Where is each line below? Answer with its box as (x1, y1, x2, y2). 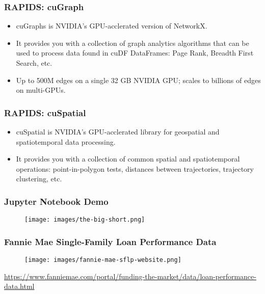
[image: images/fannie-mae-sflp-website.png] (24, 256, 181, 264)
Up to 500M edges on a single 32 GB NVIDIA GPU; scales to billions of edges (16, 74, 261, 85)
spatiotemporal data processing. (16, 136, 116, 147)
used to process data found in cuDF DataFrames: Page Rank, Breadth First (16, 47, 254, 58)
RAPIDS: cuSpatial (4, 106, 86, 119)
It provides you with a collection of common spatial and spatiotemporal (16, 153, 240, 164)
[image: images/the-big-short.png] (24, 216, 145, 224)
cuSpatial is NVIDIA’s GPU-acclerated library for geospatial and (16, 126, 220, 137)
